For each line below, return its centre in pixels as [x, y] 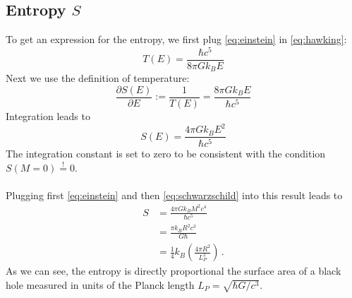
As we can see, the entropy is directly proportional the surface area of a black [174, 271]
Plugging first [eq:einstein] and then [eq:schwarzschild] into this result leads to [174, 195]
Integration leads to [48, 116]
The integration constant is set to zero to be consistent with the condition [166, 154]
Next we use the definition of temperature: [98, 78]
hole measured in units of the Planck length [100, 284]
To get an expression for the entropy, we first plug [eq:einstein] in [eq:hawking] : [176, 39]
